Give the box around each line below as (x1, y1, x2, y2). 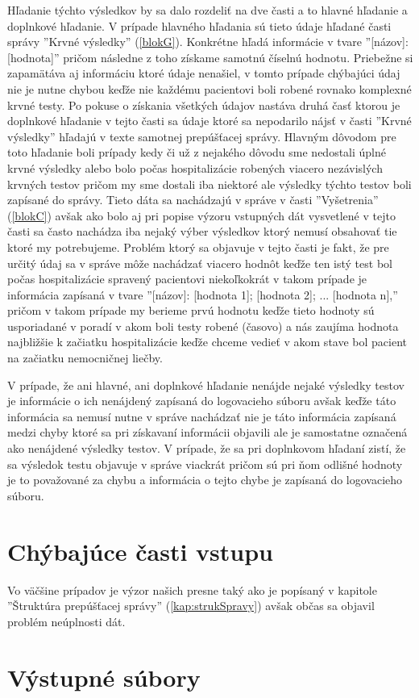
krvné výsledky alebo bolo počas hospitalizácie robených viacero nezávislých (7, 159, 383, 176)
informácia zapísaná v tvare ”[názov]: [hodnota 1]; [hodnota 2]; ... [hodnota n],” (7, 286, 398, 303)
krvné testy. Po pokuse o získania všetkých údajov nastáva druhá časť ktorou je (7, 96, 400, 113)
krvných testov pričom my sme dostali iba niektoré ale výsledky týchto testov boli (7, 175, 412, 192)
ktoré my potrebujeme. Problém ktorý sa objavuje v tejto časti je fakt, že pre (7, 238, 389, 255)
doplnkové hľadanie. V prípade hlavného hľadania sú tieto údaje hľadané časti (7, 17, 392, 34)
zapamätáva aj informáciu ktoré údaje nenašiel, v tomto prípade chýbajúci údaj (7, 65, 400, 82)
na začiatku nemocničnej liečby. (7, 349, 163, 366)
